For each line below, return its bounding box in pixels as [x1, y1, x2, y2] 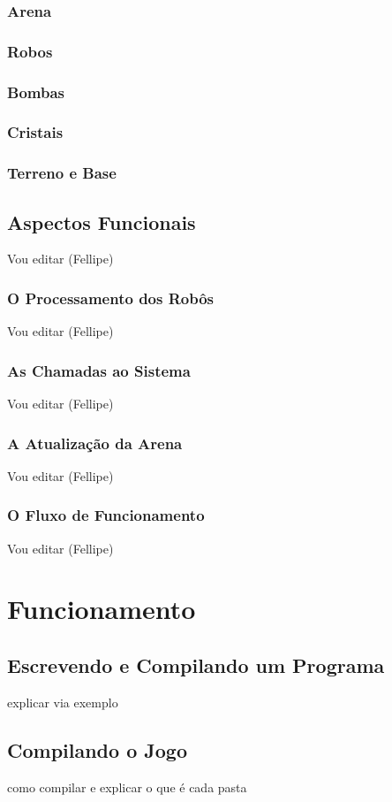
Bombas [7, 80, 64, 103]
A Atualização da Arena [7, 432, 183, 454]
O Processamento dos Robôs [7, 286, 215, 309]
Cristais [7, 121, 64, 143]
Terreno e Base [7, 162, 117, 184]
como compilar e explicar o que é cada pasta [7, 777, 247, 796]
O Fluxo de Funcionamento [7, 504, 205, 526]
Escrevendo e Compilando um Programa [7, 652, 385, 679]
